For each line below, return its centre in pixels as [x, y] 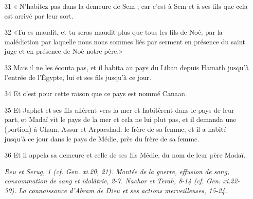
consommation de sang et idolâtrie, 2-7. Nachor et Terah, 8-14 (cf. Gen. [113, 181]
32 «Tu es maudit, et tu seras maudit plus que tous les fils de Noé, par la [114, 32]
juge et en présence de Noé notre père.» [63, 51]
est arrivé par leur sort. [39, 15]
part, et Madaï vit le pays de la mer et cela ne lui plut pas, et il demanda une [120, 119]
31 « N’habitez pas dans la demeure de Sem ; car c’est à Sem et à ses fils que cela [126, 6]
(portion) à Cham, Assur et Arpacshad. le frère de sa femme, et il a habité [116, 129]
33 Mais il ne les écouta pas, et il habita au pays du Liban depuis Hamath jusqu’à [127, 67]
